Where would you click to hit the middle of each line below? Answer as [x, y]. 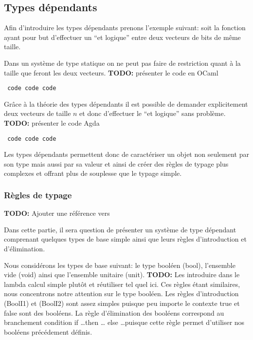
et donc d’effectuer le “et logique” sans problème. [153, 113]
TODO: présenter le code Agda [52, 123]
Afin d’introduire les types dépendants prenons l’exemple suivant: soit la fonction [125, 28]
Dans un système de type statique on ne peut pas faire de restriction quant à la [122, 63]
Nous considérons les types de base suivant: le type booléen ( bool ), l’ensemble [120, 265]
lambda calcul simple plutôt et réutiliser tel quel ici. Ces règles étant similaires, [122, 284]
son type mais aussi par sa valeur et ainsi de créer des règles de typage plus [116, 163]
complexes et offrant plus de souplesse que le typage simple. [93, 173]
